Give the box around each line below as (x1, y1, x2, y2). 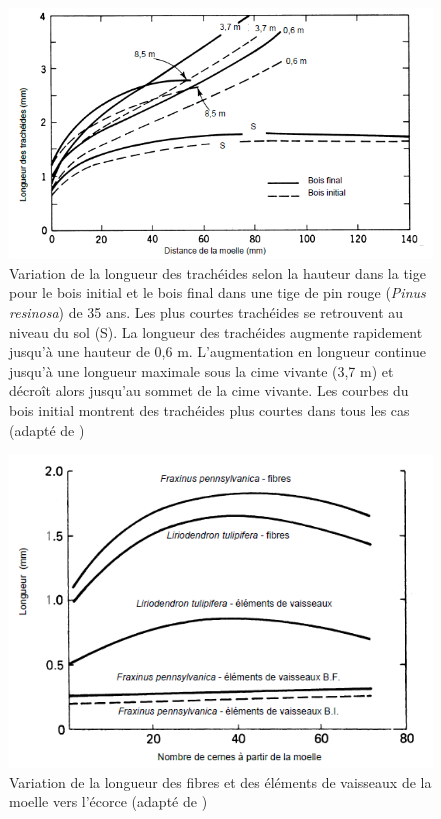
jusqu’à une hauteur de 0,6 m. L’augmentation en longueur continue (9, 341, 426, 362)
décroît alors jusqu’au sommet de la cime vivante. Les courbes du (9, 380, 409, 401)
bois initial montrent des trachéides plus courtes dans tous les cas (9, 400, 410, 420)
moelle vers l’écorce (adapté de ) (9, 791, 208, 812)
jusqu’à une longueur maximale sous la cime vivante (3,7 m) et (9, 360, 394, 381)
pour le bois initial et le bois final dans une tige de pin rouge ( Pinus (9, 282, 426, 303)
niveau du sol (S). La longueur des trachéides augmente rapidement (9, 321, 423, 342)
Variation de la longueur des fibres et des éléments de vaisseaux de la (9, 771, 432, 792)
